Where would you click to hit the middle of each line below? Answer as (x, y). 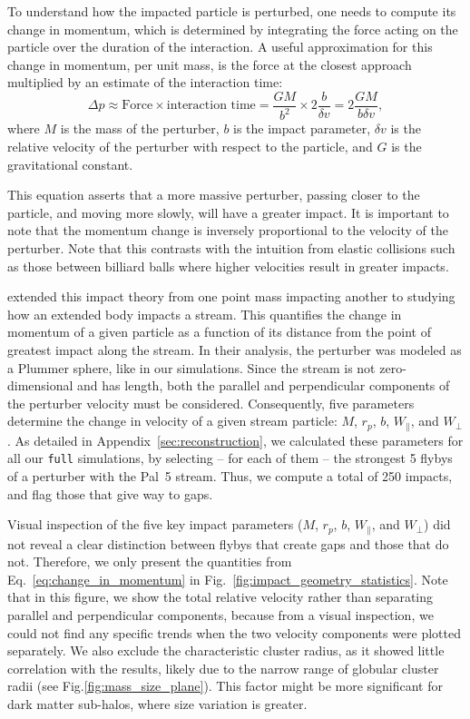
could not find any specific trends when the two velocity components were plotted (235, 632)
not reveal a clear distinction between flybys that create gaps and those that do (228, 543)
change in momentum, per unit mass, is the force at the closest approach (210, 64)
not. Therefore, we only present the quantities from (150, 561)
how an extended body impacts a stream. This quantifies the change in (205, 314)
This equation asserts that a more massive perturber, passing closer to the (214, 195)
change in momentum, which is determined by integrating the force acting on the (233, 29)
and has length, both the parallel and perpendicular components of (264, 385)
